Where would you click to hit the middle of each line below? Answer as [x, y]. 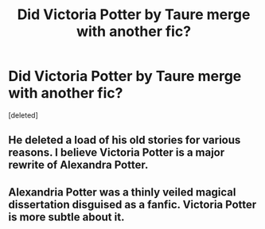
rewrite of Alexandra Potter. [78, 165]
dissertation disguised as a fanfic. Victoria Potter [132, 204]
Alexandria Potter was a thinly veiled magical [122, 192]
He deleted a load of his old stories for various [125, 140]
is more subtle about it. [66, 217]
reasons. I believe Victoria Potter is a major [117, 153]
